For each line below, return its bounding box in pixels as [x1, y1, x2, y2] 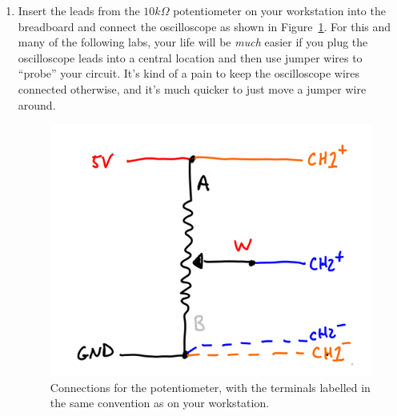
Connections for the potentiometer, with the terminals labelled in [50, 378, 371, 395]
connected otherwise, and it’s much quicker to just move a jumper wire [18, 80, 367, 97]
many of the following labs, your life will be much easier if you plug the [18, 34, 368, 50]
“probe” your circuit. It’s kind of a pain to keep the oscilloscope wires [18, 65, 360, 82]
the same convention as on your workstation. [50, 394, 270, 411]
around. [18, 96, 56, 113]
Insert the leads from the [18, 2, 140, 18]
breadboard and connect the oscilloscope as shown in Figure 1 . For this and [18, 18, 391, 34]
